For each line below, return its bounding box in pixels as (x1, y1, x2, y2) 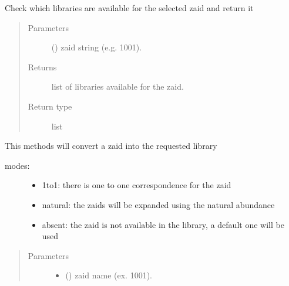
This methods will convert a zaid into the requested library (5, 139, 217, 152)
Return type (28, 100, 72, 112)
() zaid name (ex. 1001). (65, 269, 152, 281)
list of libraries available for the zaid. (51, 80, 184, 93)
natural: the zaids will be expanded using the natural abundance (42, 198, 275, 210)
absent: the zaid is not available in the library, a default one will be (42, 218, 284, 230)
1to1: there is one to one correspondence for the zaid (42, 179, 231, 191)
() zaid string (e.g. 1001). (51, 41, 142, 53)
